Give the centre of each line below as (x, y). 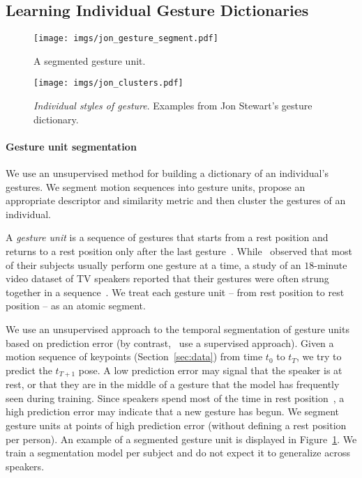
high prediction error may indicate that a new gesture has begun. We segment (172, 411)
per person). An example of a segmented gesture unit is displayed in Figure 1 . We (181, 439)
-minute (331, 264)
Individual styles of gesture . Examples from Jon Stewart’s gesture (173, 106)
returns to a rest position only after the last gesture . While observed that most (179, 251)
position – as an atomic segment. (76, 306)
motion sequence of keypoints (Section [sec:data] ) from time (134, 356)
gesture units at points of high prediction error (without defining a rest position (176, 425)
